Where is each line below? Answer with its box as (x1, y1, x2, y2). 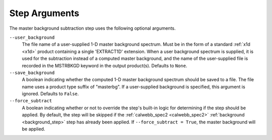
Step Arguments (9, 8, 80, 19)
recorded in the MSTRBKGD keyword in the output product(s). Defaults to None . (22, 62, 187, 68)
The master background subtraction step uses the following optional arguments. (9, 25, 176, 31)
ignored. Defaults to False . (22, 91, 79, 97)
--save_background (9, 69, 55, 76)
